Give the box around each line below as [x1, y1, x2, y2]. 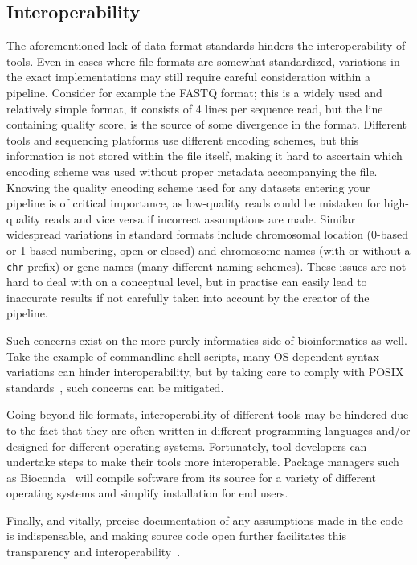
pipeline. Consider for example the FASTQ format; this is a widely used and [6, 84, 382, 100]
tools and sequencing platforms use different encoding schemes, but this [6, 131, 359, 148]
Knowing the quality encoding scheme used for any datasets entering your [6, 178, 370, 195]
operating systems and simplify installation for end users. [6, 485, 288, 502]
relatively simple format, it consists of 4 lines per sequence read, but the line [6, 100, 383, 117]
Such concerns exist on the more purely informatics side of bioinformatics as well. [6, 331, 407, 348]
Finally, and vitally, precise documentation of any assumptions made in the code [6, 511, 403, 528]
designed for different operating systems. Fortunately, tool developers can [6, 437, 367, 454]
